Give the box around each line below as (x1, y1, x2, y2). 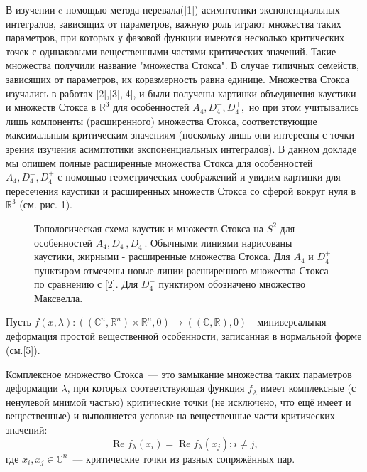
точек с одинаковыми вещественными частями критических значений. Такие (6, 43, 336, 58)
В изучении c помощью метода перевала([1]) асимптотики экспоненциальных (6, 2, 340, 16)
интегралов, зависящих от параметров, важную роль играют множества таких (6, 16, 341, 31)
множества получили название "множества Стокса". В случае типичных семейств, (6, 58, 359, 73)
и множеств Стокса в (6, 100, 97, 114)
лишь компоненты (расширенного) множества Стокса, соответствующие (6, 113, 317, 128)
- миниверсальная (250, 314, 327, 329)
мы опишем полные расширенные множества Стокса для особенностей (6, 155, 313, 170)
